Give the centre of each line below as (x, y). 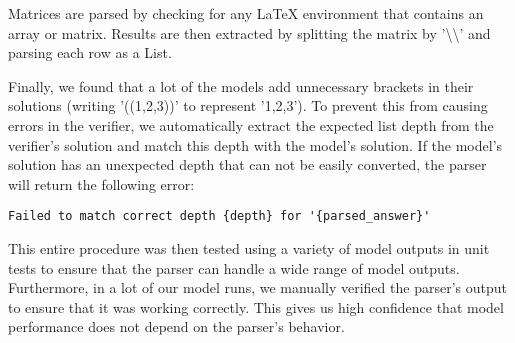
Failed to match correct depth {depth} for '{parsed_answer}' (219, 216)
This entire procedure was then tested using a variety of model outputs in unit (249, 248)
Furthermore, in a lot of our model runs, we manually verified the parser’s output (257, 287)
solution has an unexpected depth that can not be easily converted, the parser (247, 164)
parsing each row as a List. (90, 52)
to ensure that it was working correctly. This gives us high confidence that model (256, 306)
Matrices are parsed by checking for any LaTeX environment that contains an (246, 13)
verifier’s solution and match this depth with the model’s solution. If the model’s (255, 144)
